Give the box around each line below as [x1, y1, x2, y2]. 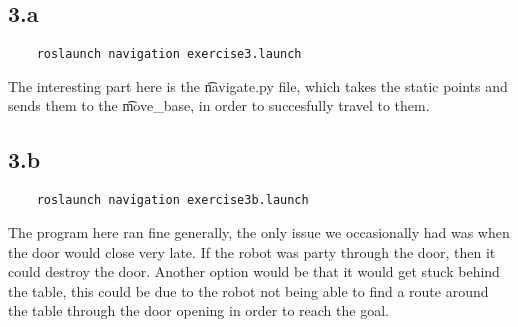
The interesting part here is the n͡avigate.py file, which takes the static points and [8, 75, 508, 96]
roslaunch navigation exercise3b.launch [36, 193, 309, 208]
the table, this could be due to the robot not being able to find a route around [8, 280, 489, 301]
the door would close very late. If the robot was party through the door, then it [8, 241, 496, 262]
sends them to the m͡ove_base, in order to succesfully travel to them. [8, 95, 430, 116]
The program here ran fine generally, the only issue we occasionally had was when [8, 221, 510, 242]
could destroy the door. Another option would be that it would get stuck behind [8, 261, 500, 282]
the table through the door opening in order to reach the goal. [8, 300, 389, 321]
